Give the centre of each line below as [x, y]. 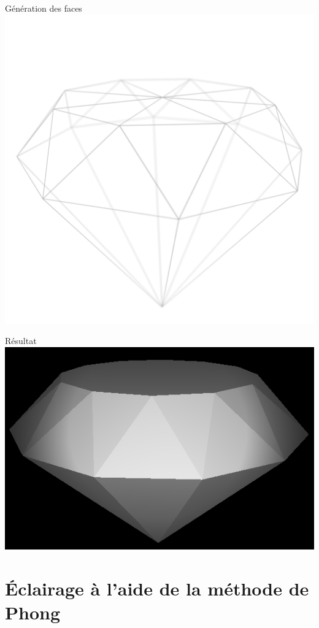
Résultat [21, 341]
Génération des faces [44, 8]
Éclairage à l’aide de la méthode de [157, 588]
